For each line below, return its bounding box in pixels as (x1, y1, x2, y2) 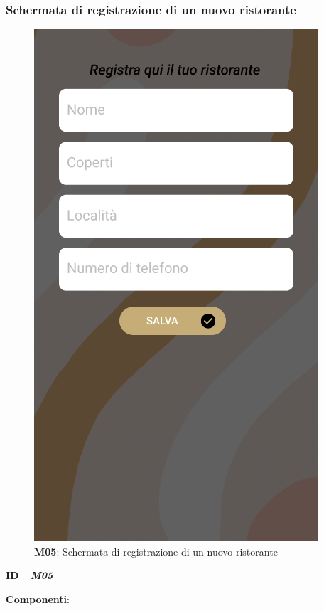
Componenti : (6, 592, 70, 606)
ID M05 (6, 568, 53, 583)
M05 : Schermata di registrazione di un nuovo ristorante (34, 543, 278, 558)
